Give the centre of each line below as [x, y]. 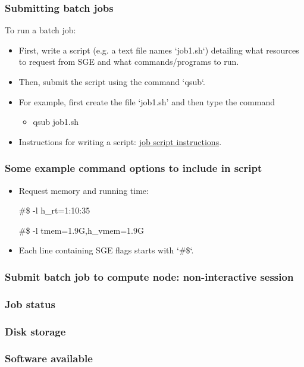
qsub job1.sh [56, 122]
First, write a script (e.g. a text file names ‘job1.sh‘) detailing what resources [159, 50]
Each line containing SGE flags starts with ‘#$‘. [106, 250]
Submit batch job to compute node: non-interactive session [149, 276]
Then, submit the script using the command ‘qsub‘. [112, 81]
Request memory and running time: [84, 190]
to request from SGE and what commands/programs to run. [129, 62]
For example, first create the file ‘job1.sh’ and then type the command [147, 101]
